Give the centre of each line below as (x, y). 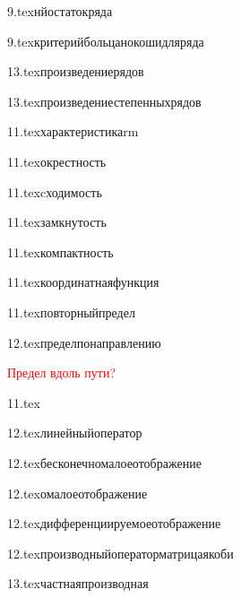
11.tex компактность (60, 251)
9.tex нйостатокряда (60, 11)
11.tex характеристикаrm (73, 131)
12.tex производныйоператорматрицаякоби (120, 553)
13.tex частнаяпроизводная (78, 583)
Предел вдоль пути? (62, 373)
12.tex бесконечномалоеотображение (104, 462)
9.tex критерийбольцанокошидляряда (106, 41)
